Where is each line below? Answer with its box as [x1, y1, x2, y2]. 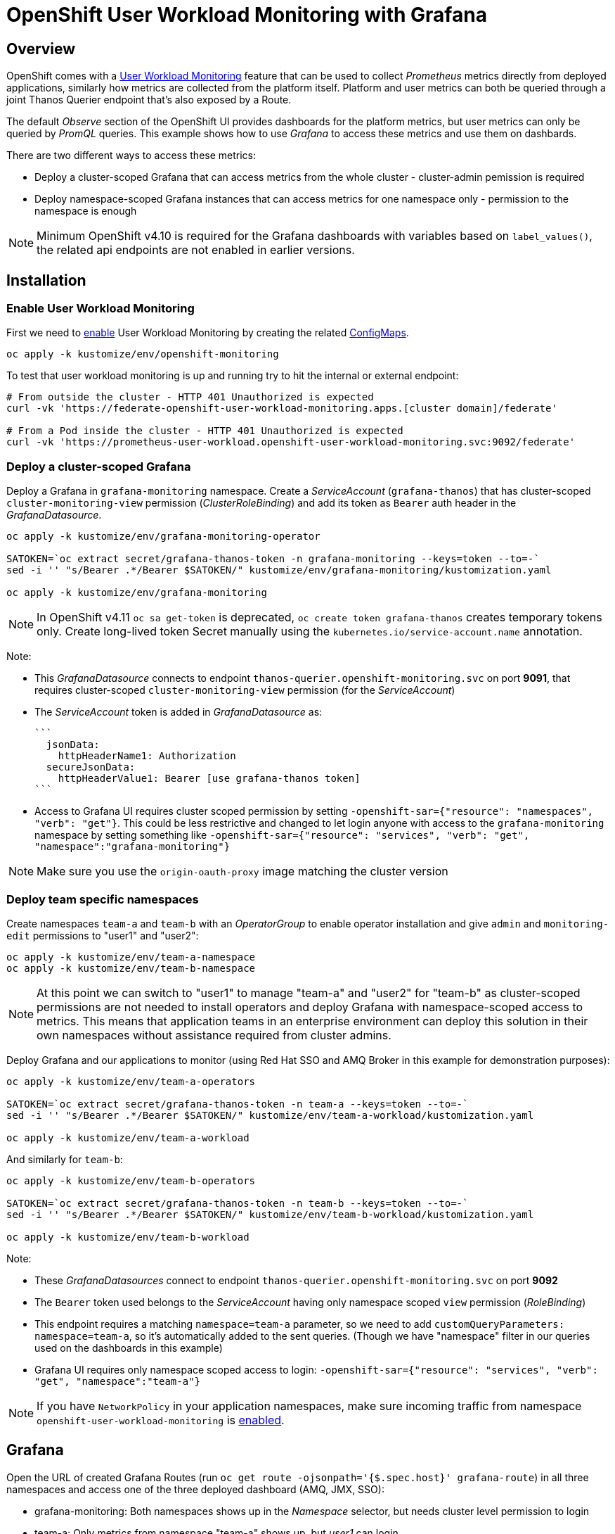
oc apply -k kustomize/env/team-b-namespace [6, 962, 256, 974]
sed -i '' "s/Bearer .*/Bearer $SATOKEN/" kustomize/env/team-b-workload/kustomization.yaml [6, 1208, 534, 1220]
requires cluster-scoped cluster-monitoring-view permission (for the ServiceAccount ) [34, 684, 455, 697]
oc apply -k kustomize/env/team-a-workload [6, 1132, 250, 1143]
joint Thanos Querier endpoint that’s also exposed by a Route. [6, 94, 292, 106]
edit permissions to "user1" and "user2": [6, 929, 199, 942]
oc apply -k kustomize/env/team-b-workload [6, 1231, 250, 1243]
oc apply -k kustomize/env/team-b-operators [6, 1174, 256, 1186]
